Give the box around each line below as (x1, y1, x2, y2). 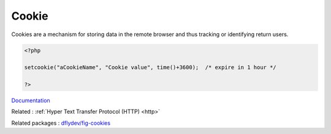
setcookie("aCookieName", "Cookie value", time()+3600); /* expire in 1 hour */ (24, 64, 277, 71)
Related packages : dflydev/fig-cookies (11, 119, 110, 127)
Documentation (11, 97, 50, 104)
